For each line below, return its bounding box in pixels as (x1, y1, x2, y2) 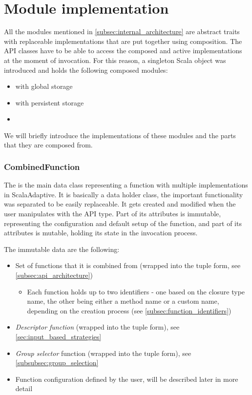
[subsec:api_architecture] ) (15, 270, 93, 280)
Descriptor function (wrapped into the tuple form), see (15, 322, 180, 332)
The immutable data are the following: (4, 244, 120, 254)
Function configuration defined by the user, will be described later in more (15, 374, 238, 384)
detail (15, 383, 33, 394)
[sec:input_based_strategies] (15, 332, 102, 341)
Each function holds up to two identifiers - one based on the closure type (27, 286, 245, 296)
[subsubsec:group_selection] (15, 357, 99, 368)
